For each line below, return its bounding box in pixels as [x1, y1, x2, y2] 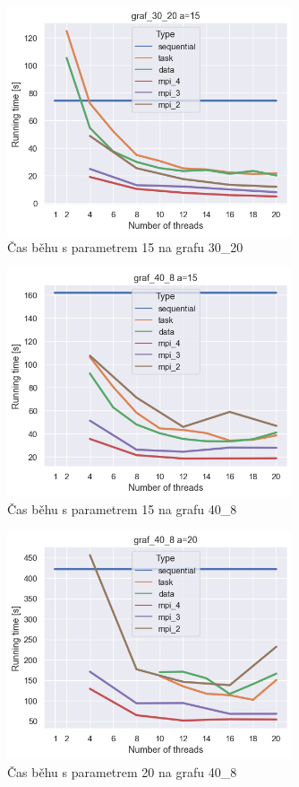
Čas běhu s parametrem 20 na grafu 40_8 [7, 762, 237, 781]
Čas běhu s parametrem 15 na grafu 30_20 [7, 238, 243, 257]
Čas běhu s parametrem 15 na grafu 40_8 [7, 500, 237, 519]
